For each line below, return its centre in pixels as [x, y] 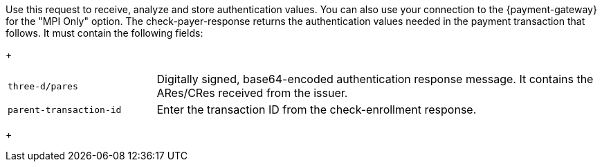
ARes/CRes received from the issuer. [252, 93]
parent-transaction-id [65, 109]
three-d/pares [43, 86]
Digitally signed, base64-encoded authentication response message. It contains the [375, 79]
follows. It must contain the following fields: [104, 33]
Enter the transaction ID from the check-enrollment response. [317, 109]
